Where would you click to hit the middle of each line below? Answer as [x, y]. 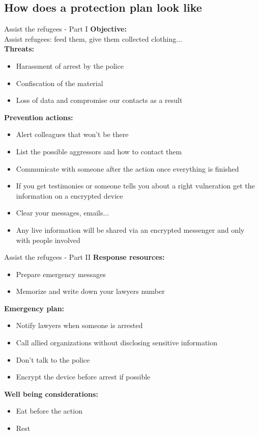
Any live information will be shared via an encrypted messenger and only [130, 229]
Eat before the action [49, 411]
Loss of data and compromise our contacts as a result [99, 100]
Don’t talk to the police [53, 359]
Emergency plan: [34, 308]
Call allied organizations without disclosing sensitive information [117, 343]
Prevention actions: [39, 117]
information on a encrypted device [69, 195]
